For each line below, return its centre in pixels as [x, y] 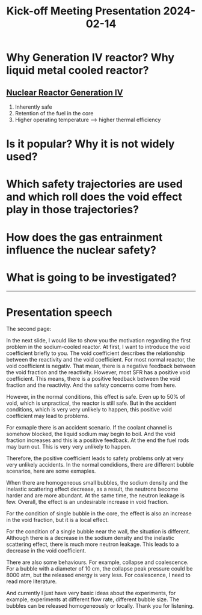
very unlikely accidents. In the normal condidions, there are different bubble [100, 465]
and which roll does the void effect [94, 197]
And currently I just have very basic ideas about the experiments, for [91, 593]
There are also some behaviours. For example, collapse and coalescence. [97, 562]
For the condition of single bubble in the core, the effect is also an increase [99, 514]
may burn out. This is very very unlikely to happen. [69, 447]
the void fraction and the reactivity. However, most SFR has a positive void [98, 372]
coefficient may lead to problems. [48, 416]
